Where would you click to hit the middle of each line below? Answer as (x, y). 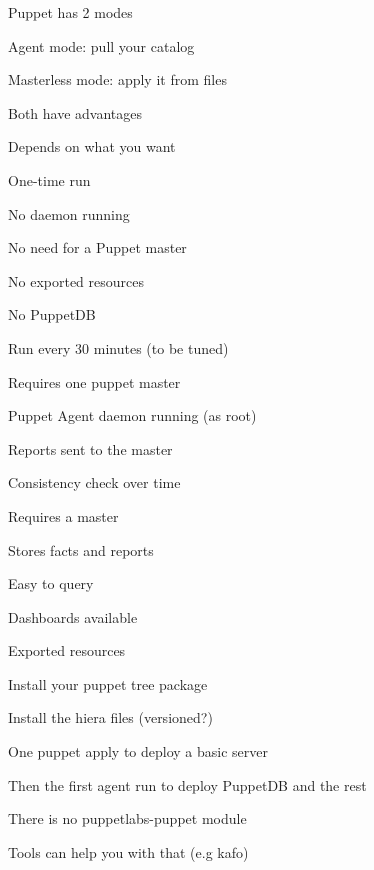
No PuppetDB (52, 314)
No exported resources (76, 280)
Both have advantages (75, 112)
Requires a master (63, 515)
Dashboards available (73, 616)
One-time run (49, 179)
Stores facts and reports (81, 549)
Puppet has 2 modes (70, 12)
